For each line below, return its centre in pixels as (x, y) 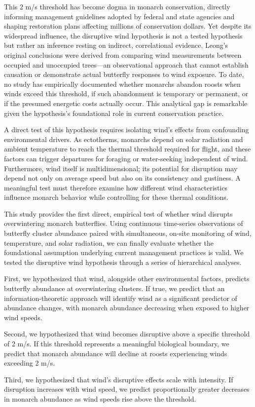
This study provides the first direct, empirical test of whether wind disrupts (118, 213)
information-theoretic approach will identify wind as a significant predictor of (121, 298)
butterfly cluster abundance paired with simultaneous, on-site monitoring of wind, (128, 233)
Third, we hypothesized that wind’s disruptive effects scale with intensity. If (119, 379)
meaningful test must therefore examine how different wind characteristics (116, 187)
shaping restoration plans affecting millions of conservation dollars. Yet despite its (128, 26)
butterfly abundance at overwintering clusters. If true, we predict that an (114, 288)
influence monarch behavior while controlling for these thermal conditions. (116, 197)
